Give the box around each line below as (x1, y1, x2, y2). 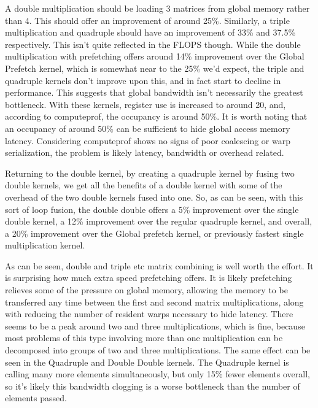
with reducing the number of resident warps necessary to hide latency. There (5, 307, 293, 320)
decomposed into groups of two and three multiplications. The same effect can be (5, 344, 311, 356)
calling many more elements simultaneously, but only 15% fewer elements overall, (5, 368, 310, 380)
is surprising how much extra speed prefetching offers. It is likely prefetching (5, 271, 292, 284)
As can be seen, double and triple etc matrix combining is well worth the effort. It (5, 259, 314, 272)
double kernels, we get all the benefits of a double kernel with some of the (5, 179, 282, 191)
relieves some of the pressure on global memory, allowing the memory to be (5, 283, 288, 296)
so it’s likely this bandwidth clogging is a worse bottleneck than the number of (5, 379, 300, 392)
